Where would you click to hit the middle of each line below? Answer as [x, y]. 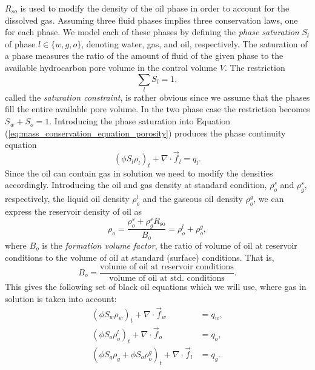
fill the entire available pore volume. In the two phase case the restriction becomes [157, 109]
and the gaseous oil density [193, 199]
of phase [20, 43]
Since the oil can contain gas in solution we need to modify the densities [139, 173]
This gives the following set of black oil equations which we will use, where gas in [156, 287]
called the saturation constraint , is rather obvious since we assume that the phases [157, 97]
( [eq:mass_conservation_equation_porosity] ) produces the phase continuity [145, 133]
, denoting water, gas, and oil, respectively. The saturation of [194, 43]
